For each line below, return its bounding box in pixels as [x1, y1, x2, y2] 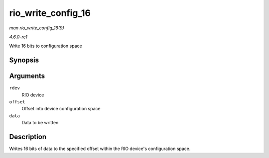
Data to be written [21, 120, 59, 126]
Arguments [9, 72, 45, 80]
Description [9, 133, 47, 141]
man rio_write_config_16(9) [9, 25, 64, 31]
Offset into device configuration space [21, 106, 101, 112]
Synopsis [9, 56, 39, 65]
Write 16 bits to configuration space [9, 43, 82, 49]
